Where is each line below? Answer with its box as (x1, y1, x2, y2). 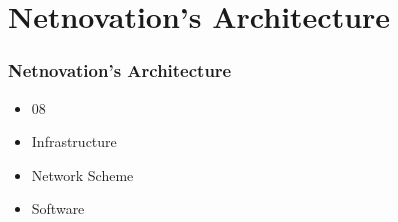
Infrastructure (31, 131, 117, 152)
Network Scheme (31, 164, 134, 185)
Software (31, 198, 85, 219)
